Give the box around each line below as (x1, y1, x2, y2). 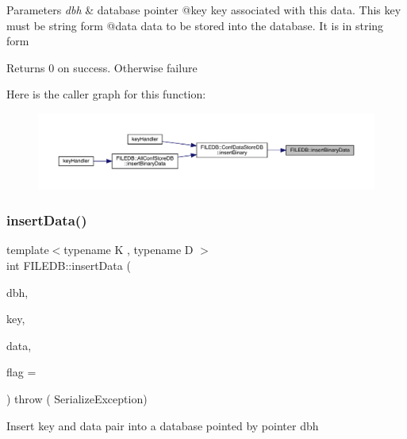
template (6, 241, 49, 258)
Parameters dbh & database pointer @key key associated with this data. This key (6, 2, 401, 17)
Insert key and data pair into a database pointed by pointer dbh (6, 417, 319, 433)
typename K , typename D (63, 241, 194, 258)
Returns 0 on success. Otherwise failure (6, 59, 198, 75)
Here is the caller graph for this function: (6, 86, 206, 102)
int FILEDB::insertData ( (6, 257, 131, 274)
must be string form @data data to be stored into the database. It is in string (6, 17, 384, 33)
